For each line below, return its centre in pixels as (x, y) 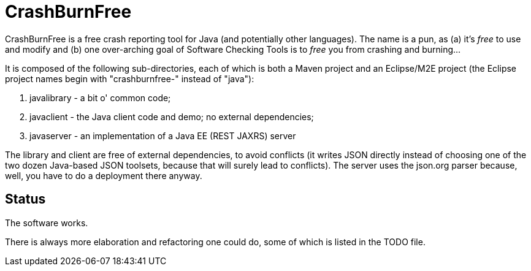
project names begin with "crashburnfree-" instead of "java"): (130, 78)
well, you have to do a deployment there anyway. (104, 175)
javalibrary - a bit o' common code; (100, 97)
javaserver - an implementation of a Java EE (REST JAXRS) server (163, 135)
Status (25, 199)
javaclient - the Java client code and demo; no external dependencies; (172, 116)
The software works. (47, 223)
